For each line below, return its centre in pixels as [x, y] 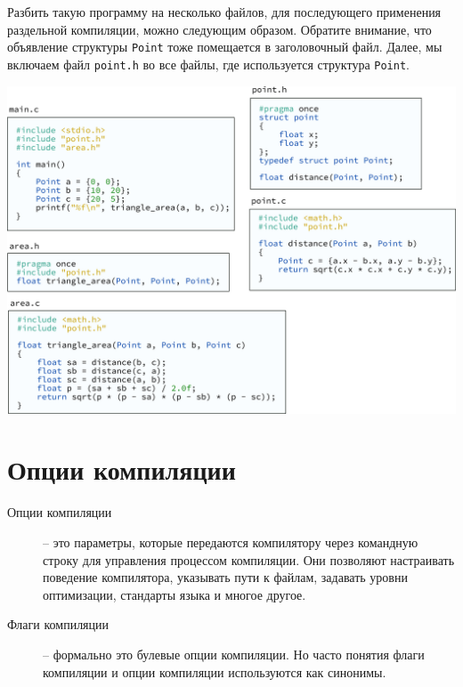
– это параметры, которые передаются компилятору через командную [231, 542]
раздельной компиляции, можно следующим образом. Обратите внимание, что [219, 29]
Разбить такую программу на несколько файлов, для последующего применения [224, 12]
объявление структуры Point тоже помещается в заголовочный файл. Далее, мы [225, 47]
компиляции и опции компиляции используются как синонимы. [215, 671]
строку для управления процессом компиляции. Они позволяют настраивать [249, 559]
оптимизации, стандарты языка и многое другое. [175, 594]
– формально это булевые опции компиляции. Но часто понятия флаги [234, 654]
